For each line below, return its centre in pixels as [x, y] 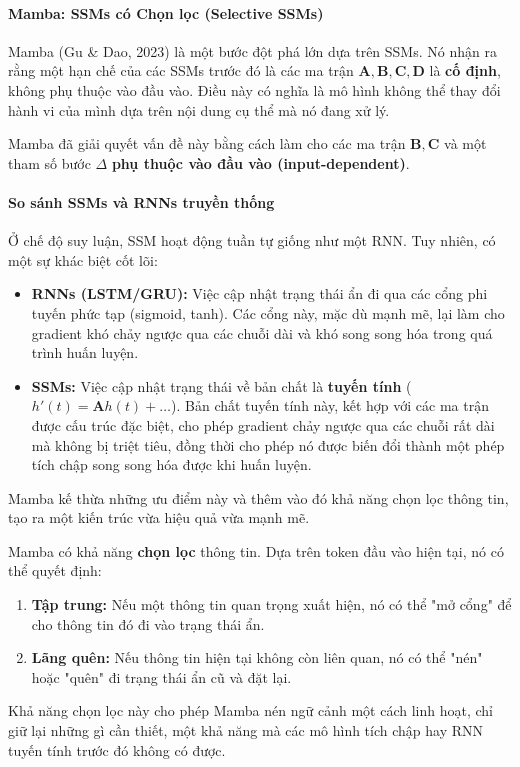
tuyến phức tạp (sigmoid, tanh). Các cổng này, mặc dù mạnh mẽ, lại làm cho [268, 312]
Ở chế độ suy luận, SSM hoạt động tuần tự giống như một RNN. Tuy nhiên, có [252, 240]
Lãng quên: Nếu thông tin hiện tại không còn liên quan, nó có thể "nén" [257, 657]
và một [465, 143]
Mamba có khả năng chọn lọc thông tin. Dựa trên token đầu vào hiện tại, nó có [256, 550]
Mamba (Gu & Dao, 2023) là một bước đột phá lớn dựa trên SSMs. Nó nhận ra [252, 50]
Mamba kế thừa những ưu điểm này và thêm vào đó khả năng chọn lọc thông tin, [258, 497]
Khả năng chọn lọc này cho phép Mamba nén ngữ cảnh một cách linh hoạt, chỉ [250, 710]
